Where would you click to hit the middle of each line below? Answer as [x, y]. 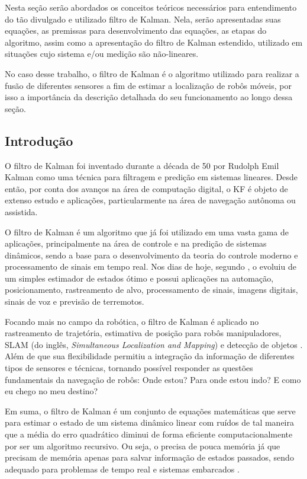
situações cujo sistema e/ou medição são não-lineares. [102, 54]
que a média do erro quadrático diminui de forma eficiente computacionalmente [149, 434]
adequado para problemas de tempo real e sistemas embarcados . [122, 469]
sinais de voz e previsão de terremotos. [75, 301]
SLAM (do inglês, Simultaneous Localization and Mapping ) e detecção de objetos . [154, 344]
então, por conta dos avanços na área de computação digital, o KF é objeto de [146, 188]
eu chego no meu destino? [51, 391]
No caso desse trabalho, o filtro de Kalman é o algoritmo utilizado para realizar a [152, 73]
